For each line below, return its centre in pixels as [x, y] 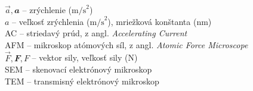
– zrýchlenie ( [47, 10]
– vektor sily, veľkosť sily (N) [85, 57]
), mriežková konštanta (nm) [160, 21]
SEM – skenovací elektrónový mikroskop [78, 69]
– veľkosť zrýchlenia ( [51, 21]
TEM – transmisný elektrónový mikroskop [82, 81]
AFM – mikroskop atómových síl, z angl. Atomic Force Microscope [126, 44]
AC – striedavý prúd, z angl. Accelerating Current [96, 33]
